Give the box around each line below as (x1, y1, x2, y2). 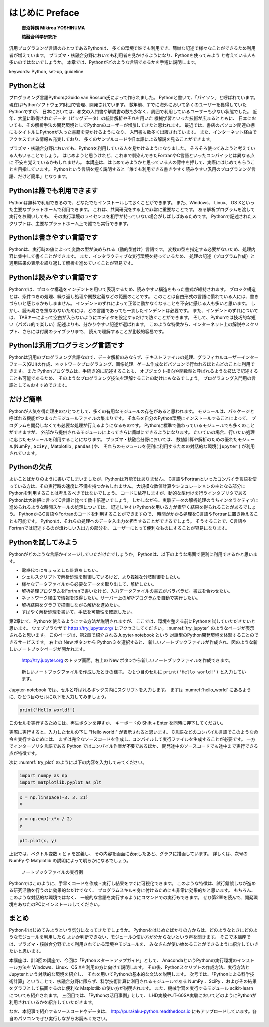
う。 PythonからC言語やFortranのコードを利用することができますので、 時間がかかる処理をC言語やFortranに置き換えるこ (9, 511, 259, 517)
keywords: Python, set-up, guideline (9, 68, 84, 74)
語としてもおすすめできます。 (9, 382, 70, 388)
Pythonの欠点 (9, 463, 52, 471)
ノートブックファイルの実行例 (21, 869, 83, 875)
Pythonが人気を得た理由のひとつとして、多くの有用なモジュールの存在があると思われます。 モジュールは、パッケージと (9, 408, 255, 414)
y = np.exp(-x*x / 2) (19, 816, 73, 821)
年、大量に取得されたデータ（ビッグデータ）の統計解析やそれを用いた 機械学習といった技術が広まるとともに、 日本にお (9, 115, 256, 121)
